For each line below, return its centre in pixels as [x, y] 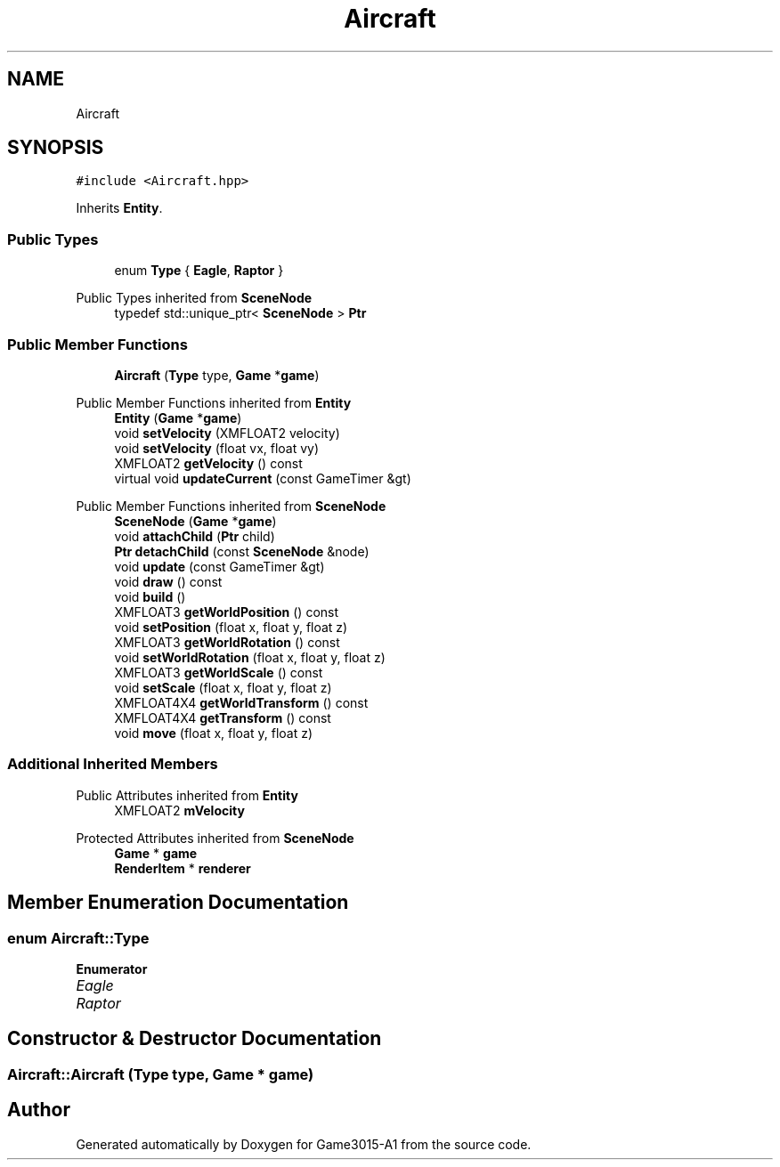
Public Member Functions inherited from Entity [214, 402]
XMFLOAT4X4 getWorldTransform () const [241, 702]
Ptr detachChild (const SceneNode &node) [242, 551]
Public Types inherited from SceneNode [194, 298]
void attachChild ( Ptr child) [195, 536]
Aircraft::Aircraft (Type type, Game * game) [161, 1074]
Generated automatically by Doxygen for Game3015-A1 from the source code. [304, 1144]
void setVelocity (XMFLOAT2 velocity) [227, 433]
